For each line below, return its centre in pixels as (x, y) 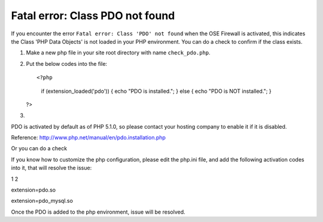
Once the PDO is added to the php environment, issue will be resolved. (98, 212)
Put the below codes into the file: (67, 63)
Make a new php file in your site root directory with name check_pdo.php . (118, 53)
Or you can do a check (39, 148)
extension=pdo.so (33, 190)
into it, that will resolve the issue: (51, 168)
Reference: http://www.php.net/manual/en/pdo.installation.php (88, 138)
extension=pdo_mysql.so (42, 201)
